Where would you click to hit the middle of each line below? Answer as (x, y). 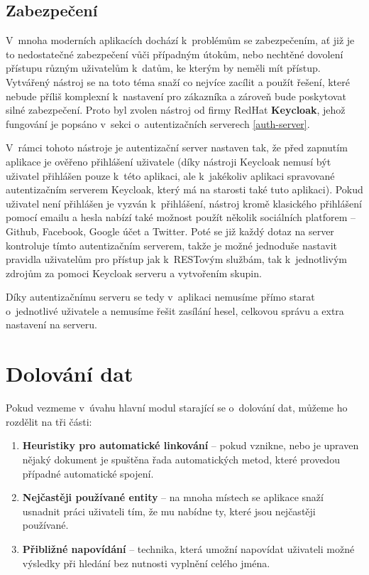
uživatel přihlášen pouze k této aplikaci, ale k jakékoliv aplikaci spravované (170, 175)
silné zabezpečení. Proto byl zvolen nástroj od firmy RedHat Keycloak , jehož (176, 110)
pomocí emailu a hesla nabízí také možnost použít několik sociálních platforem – (181, 217)
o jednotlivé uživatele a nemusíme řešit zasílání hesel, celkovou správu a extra (175, 310)
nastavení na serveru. (51, 324)
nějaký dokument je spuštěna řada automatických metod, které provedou (181, 459)
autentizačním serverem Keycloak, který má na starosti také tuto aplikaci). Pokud (184, 189)
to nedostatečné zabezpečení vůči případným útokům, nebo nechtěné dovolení (175, 54)
